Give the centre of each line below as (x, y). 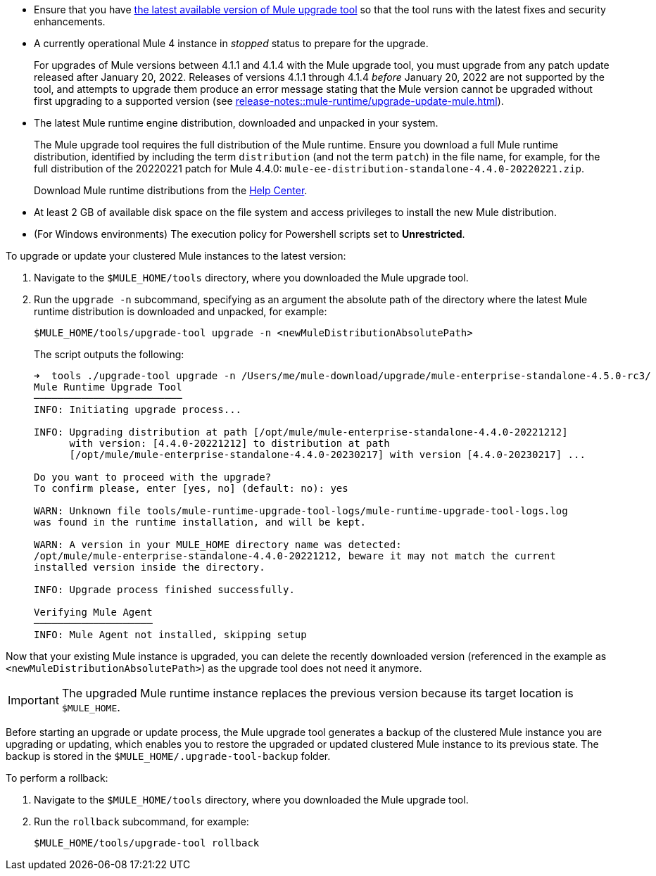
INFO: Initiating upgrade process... (138, 410)
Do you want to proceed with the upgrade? (153, 477)
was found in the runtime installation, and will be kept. (200, 522)
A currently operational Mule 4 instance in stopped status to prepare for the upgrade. (231, 43)
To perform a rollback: (57, 778)
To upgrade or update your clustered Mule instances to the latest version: (176, 256)
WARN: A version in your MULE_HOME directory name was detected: (218, 545)
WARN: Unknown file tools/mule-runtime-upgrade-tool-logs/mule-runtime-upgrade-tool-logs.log (301, 511)
